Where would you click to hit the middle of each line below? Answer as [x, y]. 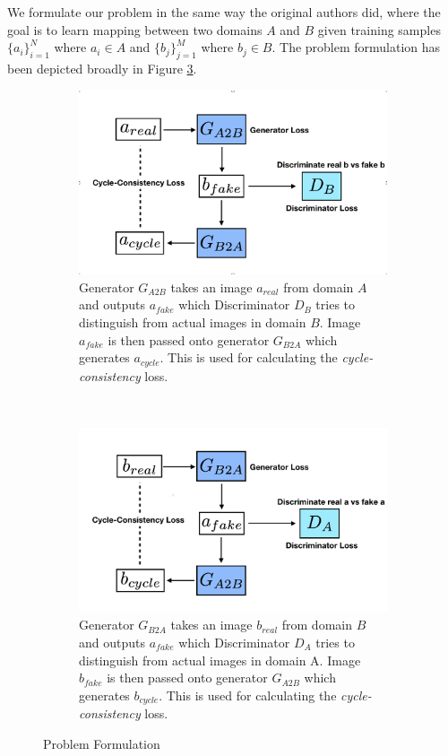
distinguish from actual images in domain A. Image [220, 660]
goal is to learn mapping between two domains [135, 29]
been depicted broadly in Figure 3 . [102, 68]
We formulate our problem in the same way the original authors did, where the [224, 12]
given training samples [379, 29]
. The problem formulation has [356, 47]
